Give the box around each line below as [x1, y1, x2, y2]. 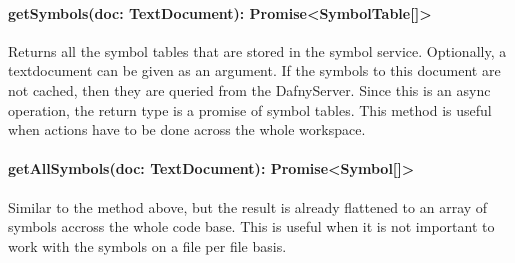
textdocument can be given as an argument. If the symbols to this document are [8, 60, 501, 81]
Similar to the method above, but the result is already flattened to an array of [8, 196, 488, 217]
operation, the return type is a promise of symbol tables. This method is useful [8, 99, 492, 120]
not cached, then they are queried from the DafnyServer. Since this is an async [8, 79, 491, 100]
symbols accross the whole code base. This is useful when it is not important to [8, 216, 495, 237]
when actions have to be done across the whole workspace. [8, 119, 366, 140]
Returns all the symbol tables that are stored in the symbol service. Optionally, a [8, 40, 507, 61]
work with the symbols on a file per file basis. [8, 235, 287, 256]
